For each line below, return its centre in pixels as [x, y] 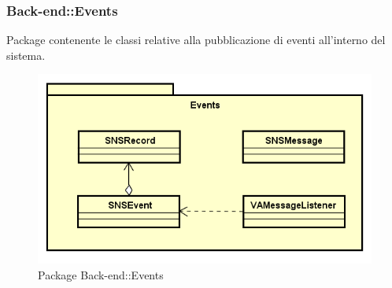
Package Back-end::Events [101, 274]
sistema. [26, 55]
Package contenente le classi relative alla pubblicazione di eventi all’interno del [196, 40]
